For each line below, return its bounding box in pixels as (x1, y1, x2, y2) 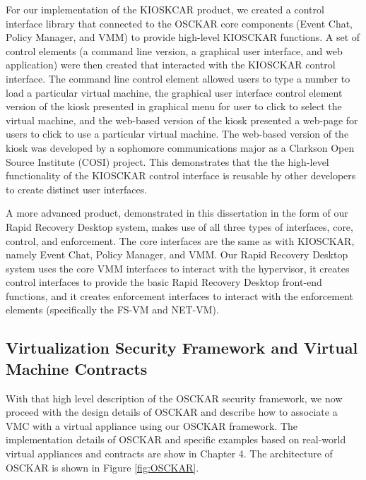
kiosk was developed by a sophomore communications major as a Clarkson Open (6, 140, 355, 155)
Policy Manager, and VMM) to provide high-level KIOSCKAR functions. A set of (6, 30, 360, 44)
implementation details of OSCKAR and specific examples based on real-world (6, 432, 346, 447)
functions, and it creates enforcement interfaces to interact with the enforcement (6, 288, 353, 303)
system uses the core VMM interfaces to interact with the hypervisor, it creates (6, 260, 350, 275)
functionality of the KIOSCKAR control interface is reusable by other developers (6, 168, 356, 183)
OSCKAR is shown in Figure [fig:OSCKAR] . (6, 460, 199, 474)
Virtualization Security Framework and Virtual (6, 337, 358, 359)
